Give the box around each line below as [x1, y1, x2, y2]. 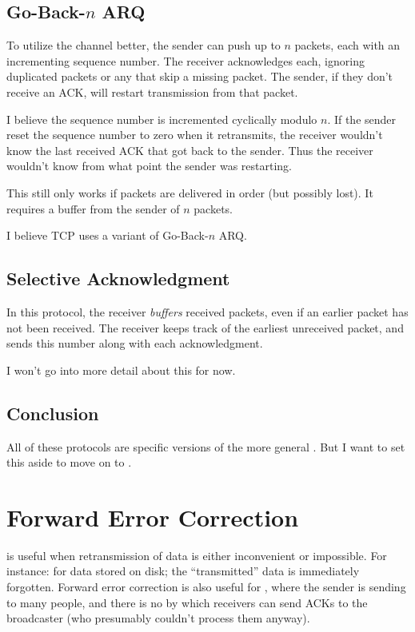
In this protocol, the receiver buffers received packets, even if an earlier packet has [6, 303, 409, 320]
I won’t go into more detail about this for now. [6, 361, 236, 378]
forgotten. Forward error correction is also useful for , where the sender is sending [6, 578, 406, 595]
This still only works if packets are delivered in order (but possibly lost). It [6, 184, 373, 201]
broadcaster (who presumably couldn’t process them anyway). [6, 610, 310, 626]
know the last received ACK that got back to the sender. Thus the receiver [6, 141, 373, 158]
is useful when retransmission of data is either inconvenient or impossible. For [6, 547, 387, 563]
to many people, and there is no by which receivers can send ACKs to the [6, 594, 368, 610]
